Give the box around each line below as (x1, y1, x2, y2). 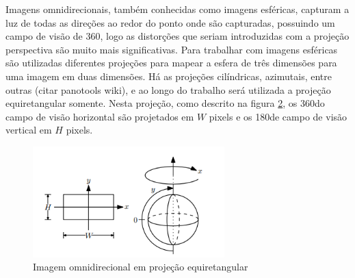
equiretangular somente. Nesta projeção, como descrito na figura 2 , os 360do (5, 96, 325, 110)
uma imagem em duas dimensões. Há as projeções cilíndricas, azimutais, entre (5, 68, 332, 83)
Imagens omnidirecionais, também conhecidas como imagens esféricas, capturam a (5, 2, 350, 16)
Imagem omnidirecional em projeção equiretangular (33, 260, 248, 274)
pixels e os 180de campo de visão (209, 109, 347, 123)
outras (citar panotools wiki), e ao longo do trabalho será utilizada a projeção (5, 82, 331, 97)
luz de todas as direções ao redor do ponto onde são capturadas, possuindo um (5, 15, 335, 29)
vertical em (5, 123, 52, 137)
